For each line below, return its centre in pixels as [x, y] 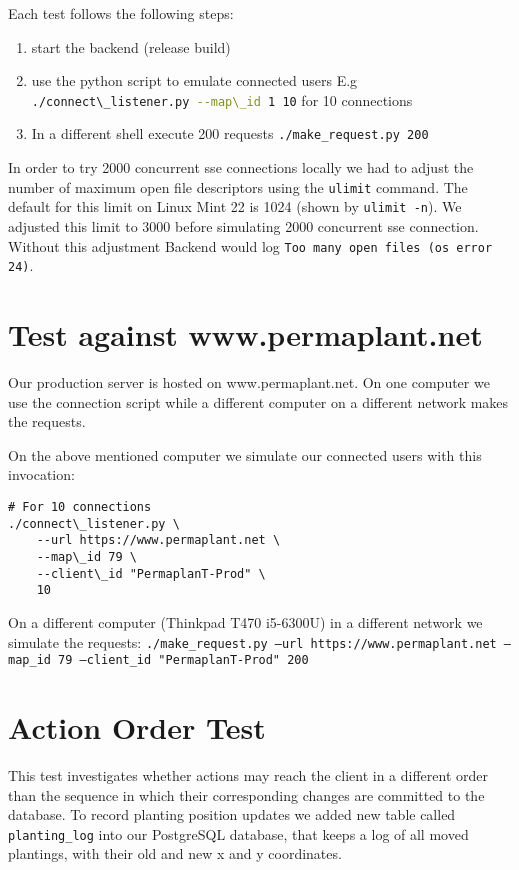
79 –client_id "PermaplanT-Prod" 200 [183, 660]
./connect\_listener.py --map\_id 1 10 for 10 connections [222, 99]
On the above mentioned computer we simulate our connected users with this [245, 454]
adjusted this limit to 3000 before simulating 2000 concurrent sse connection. [243, 226]
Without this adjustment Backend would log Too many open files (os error [250, 245]
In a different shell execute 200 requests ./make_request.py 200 [230, 133]
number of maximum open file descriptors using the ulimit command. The [238, 186]
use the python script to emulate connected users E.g [194, 80]
